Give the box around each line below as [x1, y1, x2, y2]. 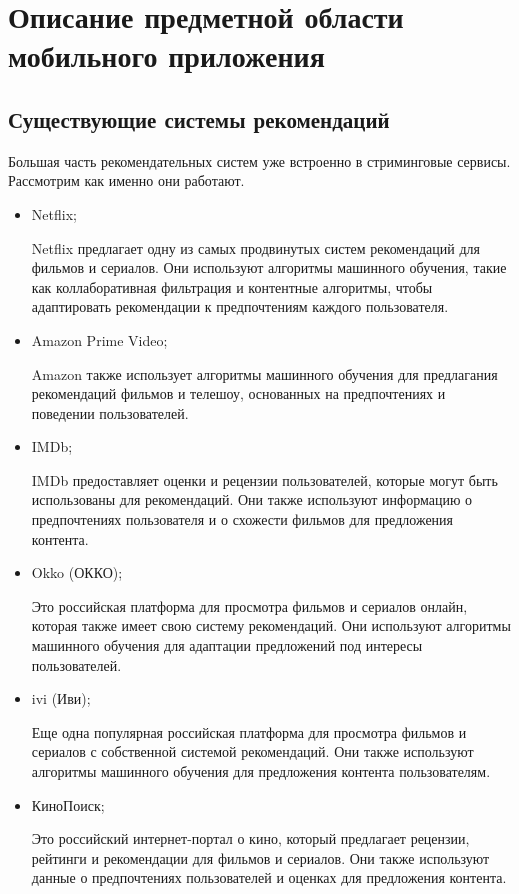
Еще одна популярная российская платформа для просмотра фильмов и [31, 721, 467, 742]
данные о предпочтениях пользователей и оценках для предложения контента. [31, 867, 507, 888]
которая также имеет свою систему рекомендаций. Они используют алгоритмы [31, 615, 511, 636]
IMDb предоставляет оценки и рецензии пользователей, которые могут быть [31, 469, 498, 490]
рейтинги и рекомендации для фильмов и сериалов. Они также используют [31, 847, 490, 868]
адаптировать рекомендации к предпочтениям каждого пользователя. [31, 296, 449, 317]
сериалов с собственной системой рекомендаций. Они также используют [31, 741, 474, 762]
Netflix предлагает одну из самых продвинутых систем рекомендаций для [31, 237, 480, 258]
